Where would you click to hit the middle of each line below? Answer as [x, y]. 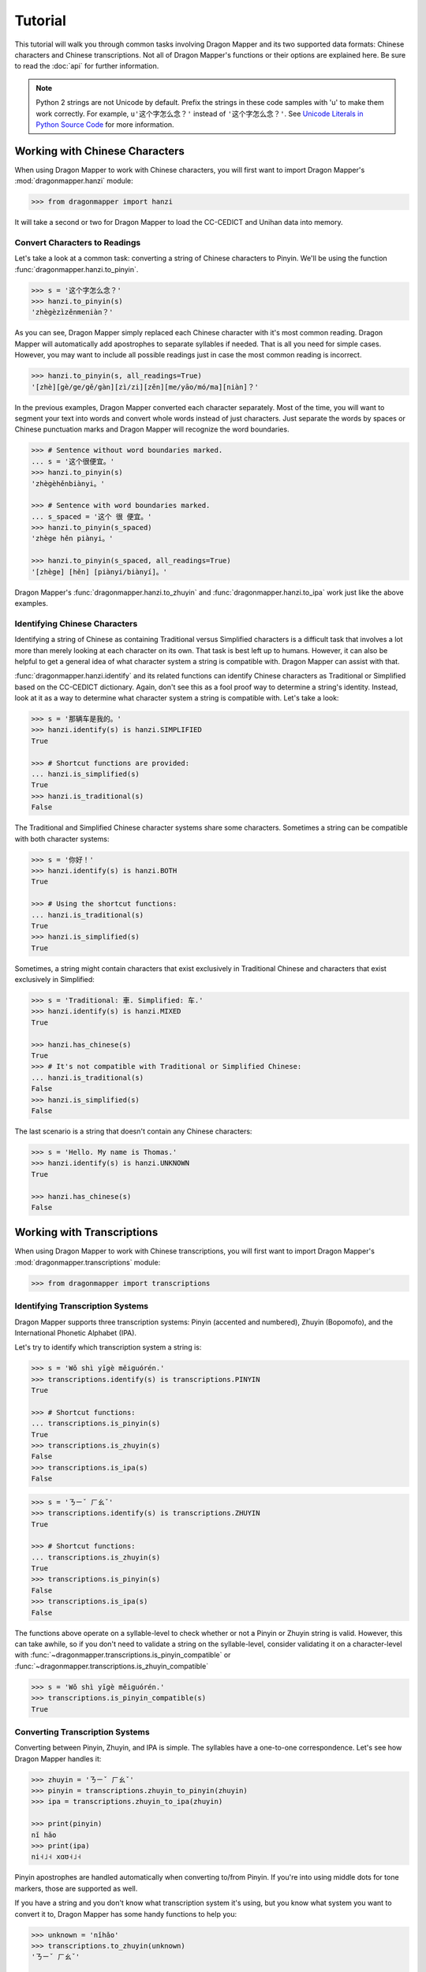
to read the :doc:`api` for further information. [87, 66]
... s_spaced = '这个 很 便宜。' [92, 516]
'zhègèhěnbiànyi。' [68, 484]
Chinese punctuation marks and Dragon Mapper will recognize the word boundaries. [152, 429]
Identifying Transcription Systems [82, 1306]
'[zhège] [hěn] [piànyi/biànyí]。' [99, 571]
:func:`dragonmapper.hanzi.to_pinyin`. [77, 269]
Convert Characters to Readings [78, 242]
